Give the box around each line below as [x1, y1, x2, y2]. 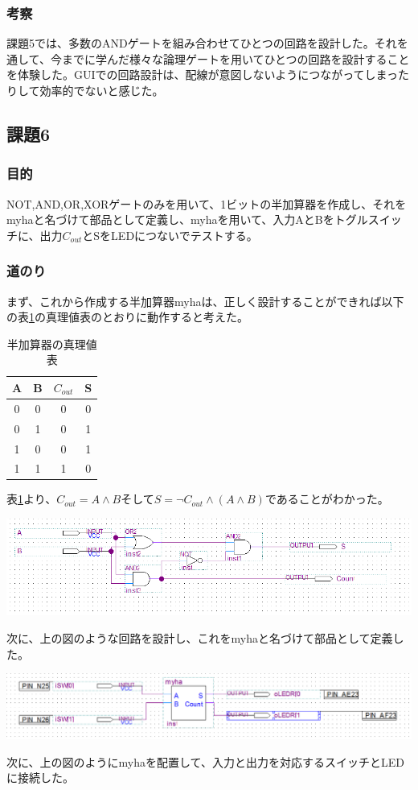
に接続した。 [6, 769, 74, 786]
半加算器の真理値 [6, 335, 97, 352]
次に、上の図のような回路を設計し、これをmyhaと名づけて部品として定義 [6, 629, 393, 646]
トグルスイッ [334, 211, 402, 228]
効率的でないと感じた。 [39, 82, 164, 98]
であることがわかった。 [264, 490, 389, 507]
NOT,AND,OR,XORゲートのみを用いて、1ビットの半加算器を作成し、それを [6, 195, 407, 212]
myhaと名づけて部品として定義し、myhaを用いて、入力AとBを [6, 211, 334, 228]
